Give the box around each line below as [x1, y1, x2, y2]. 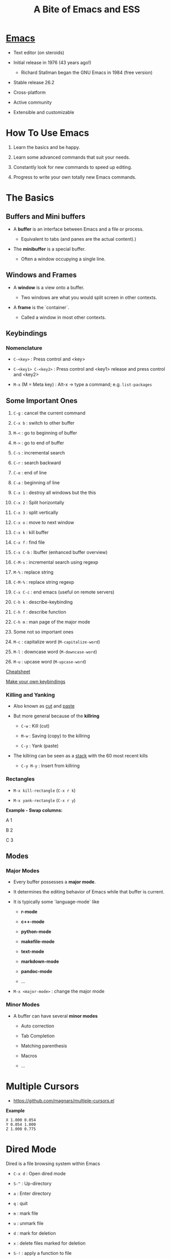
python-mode [21, 928, 52, 935]
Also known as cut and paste [13, 703, 75, 709]
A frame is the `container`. [13, 304, 69, 310]
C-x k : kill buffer [13, 529, 49, 536]
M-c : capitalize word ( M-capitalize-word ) [13, 639, 101, 645]
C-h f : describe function [13, 609, 66, 615]
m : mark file [13, 1210, 39, 1216]
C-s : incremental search [13, 450, 65, 456]
